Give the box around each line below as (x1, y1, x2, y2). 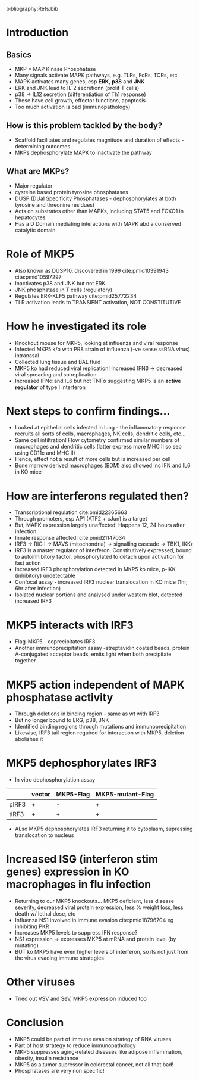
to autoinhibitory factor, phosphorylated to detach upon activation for (14, 553, 184, 561)
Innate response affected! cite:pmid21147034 (14, 534, 126, 541)
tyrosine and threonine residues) (14, 201, 95, 208)
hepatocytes (14, 214, 46, 221)
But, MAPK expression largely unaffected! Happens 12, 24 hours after (14, 521, 185, 529)
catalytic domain (14, 226, 56, 234)
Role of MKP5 (6, 247, 74, 261)
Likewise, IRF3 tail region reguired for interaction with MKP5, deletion (14, 729, 184, 736)
